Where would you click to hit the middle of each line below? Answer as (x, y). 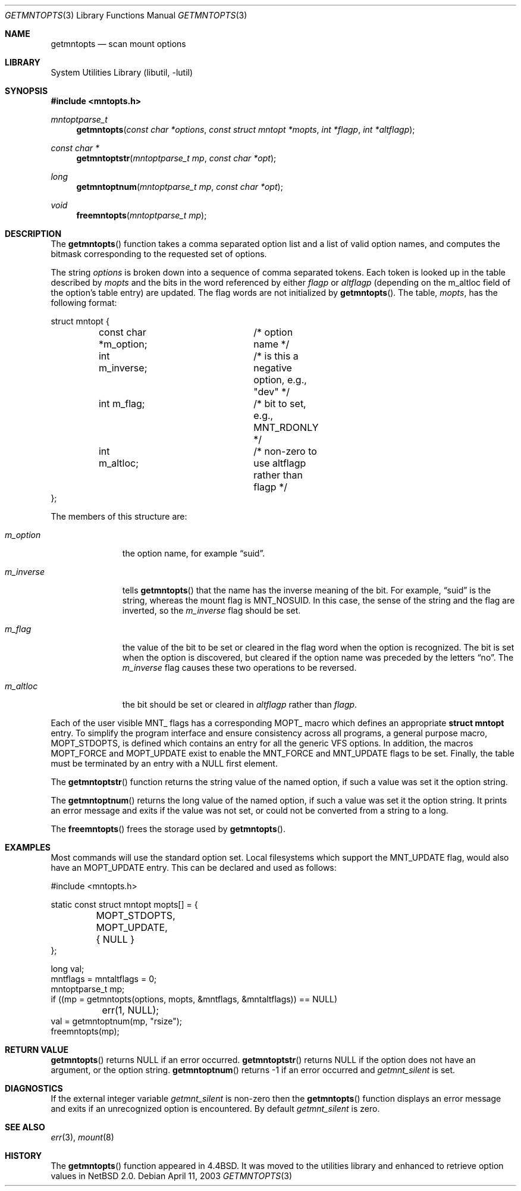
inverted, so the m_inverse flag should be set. (211, 610)
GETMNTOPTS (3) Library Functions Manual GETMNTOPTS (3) (126, 15)
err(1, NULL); (131, 1010)
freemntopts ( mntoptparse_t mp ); (142, 215)
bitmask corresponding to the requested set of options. (159, 254)
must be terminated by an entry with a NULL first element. (164, 763)
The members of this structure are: (119, 516)
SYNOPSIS (26, 91)
